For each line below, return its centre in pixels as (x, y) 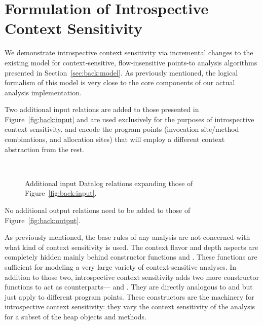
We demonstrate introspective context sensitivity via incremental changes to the (129, 52)
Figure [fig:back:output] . (43, 220)
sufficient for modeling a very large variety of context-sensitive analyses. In (121, 267)
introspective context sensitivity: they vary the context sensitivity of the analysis (130, 306)
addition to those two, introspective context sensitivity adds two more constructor (132, 277)
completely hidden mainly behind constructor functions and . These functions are (131, 257)
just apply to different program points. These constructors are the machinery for (129, 296)
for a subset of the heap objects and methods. (76, 316)
